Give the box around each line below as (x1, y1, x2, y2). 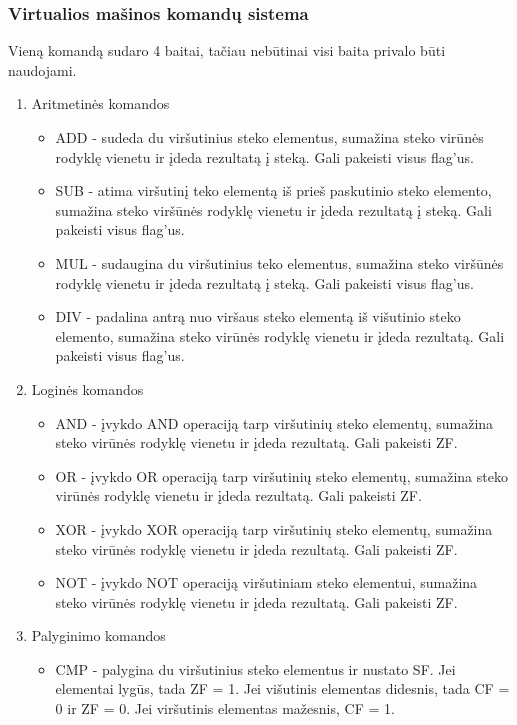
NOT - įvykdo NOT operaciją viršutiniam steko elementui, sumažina (55, 572, 478, 593)
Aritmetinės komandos (31, 93, 170, 114)
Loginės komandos (31, 378, 144, 399)
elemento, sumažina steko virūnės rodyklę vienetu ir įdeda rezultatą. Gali (55, 325, 505, 346)
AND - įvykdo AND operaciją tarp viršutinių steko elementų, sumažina (55, 412, 494, 433)
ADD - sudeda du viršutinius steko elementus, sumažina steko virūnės (55, 127, 484, 147)
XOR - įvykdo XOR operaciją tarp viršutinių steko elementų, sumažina (55, 518, 493, 539)
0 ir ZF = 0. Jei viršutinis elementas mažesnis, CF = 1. (55, 698, 395, 719)
